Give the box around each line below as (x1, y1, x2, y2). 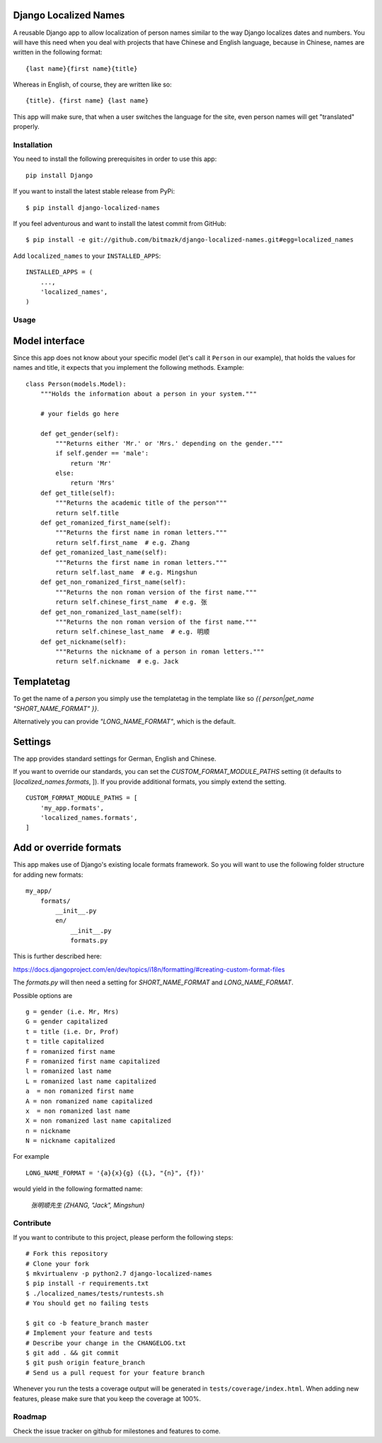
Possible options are (13, 991, 73, 999)
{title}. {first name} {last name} (25, 96, 149, 105)
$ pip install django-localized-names (25, 203, 161, 212)
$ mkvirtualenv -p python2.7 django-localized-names (25, 1269, 212, 1277)
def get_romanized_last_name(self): (40, 549, 168, 556)
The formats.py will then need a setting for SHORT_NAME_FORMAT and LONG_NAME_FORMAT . (13, 978, 294, 987)
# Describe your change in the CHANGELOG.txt (25, 1339, 187, 1347)
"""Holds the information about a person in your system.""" (40, 390, 257, 398)
